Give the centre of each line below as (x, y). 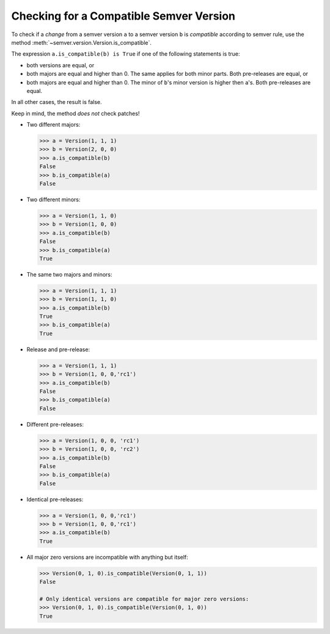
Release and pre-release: (58, 349)
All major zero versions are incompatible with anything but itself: (108, 557)
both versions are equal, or (61, 65)
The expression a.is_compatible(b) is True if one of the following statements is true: (126, 54)
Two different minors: (53, 200)
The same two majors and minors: (69, 274)
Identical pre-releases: (55, 499)
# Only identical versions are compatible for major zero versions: (144, 599)
